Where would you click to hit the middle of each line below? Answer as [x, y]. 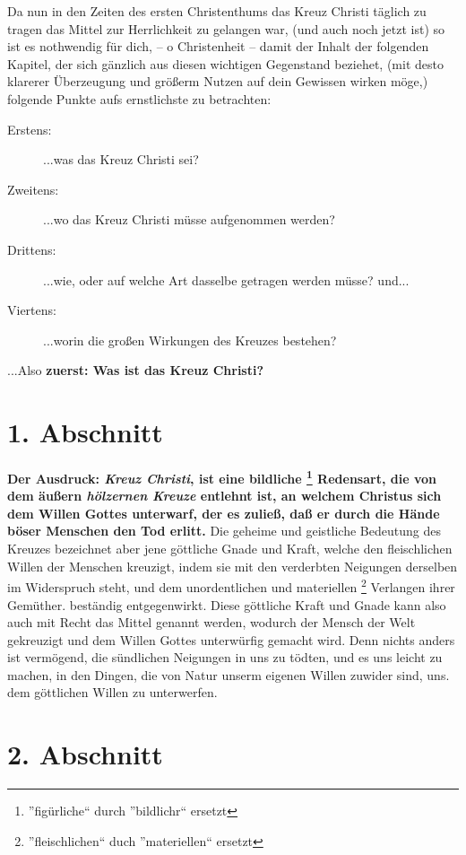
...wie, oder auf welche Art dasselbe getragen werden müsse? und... [226, 279]
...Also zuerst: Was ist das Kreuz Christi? [136, 370]
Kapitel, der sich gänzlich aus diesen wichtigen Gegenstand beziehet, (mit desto [225, 63]
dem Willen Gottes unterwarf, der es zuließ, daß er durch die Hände [224, 513]
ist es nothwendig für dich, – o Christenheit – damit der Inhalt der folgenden [218, 46]
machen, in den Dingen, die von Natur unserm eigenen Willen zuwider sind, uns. [229, 674]
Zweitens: [33, 189]
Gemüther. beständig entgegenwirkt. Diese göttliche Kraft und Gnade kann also [227, 604]
